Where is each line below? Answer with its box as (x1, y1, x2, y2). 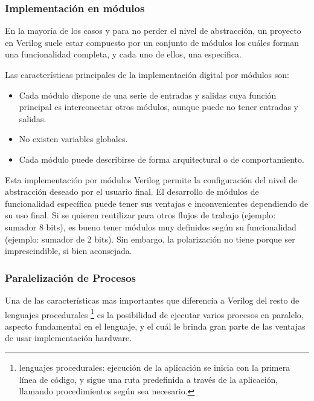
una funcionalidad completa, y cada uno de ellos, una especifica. (5, 48, 242, 60)
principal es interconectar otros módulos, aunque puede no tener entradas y (19, 100, 298, 113)
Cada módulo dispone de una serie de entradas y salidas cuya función (19, 88, 277, 101)
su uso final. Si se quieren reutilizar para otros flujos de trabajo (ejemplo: (5, 209, 276, 221)
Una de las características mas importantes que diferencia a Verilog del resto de (5, 293, 300, 306)
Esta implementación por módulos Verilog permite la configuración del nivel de (5, 173, 298, 186)
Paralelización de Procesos (5, 270, 136, 285)
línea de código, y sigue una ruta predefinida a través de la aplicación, (19, 373, 278, 385)
